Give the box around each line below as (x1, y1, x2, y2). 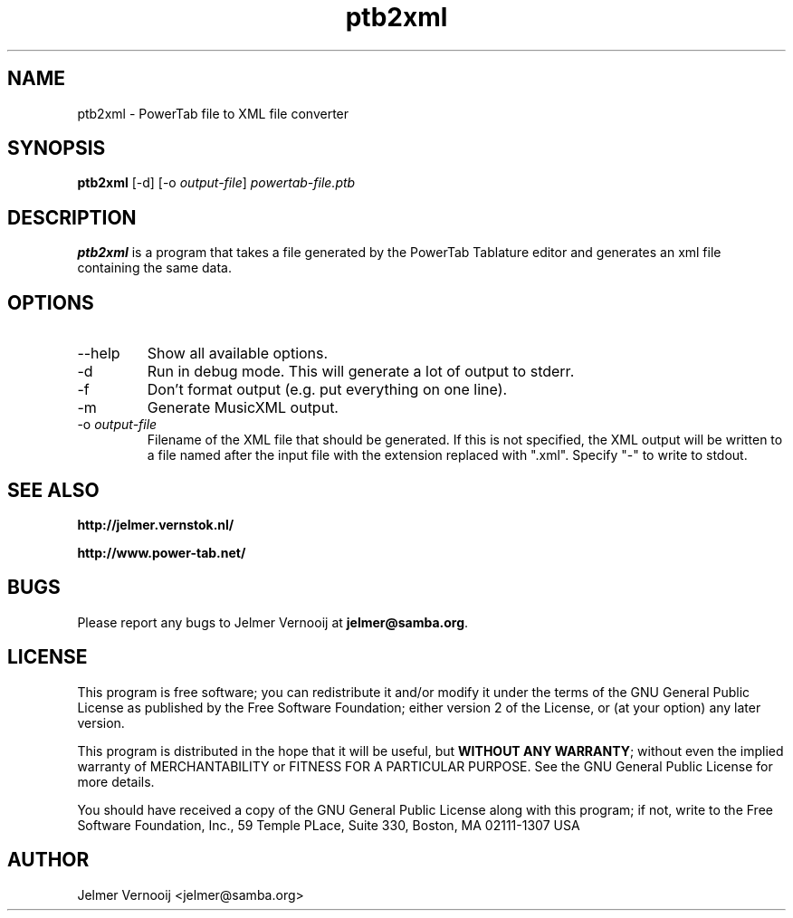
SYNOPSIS (7, 137, 106, 160)
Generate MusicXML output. (147, 398, 339, 417)
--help (77, 344, 120, 363)
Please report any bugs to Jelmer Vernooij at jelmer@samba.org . (77, 614, 469, 630)
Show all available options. (147, 344, 329, 363)
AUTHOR (7, 848, 90, 872)
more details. (77, 773, 155, 789)
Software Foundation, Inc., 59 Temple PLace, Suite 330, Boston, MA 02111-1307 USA (77, 817, 580, 833)
